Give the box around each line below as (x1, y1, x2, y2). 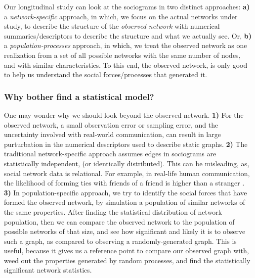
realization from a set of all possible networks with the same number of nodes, (4, 49, 241, 60)
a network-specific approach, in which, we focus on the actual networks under (4, 11, 238, 21)
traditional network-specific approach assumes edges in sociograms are (4, 148, 216, 159)
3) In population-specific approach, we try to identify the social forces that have (4, 187, 247, 197)
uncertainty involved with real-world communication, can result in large (4, 129, 221, 139)
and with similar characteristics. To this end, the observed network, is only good (4, 59, 248, 70)
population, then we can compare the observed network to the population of (4, 216, 235, 227)
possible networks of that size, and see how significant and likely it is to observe (4, 226, 246, 236)
